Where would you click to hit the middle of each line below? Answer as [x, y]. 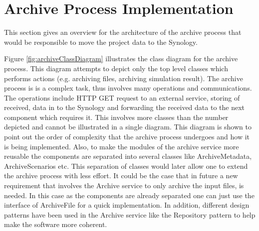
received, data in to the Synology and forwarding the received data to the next [125, 107]
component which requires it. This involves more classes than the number [116, 117]
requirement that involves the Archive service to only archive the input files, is [124, 185]
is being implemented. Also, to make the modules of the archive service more [122, 146]
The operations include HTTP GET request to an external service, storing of [122, 97]
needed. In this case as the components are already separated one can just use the [129, 195]
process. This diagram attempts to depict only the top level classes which [116, 68]
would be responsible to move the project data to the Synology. [101, 42]
